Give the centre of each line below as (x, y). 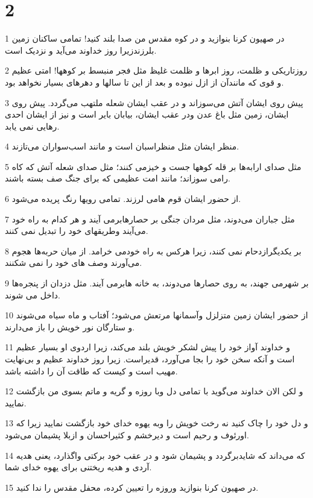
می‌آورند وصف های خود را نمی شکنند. (74, 263)
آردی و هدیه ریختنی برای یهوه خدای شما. (78, 467)
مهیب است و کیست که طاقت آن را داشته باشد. (91, 370)
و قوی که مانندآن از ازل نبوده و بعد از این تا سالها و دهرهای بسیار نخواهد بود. (144, 82)
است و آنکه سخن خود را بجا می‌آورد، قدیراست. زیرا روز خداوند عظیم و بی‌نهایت (150, 359)
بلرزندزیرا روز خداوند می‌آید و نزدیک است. (81, 50)
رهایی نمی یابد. (32, 126)
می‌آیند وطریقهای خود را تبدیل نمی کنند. (77, 231)
